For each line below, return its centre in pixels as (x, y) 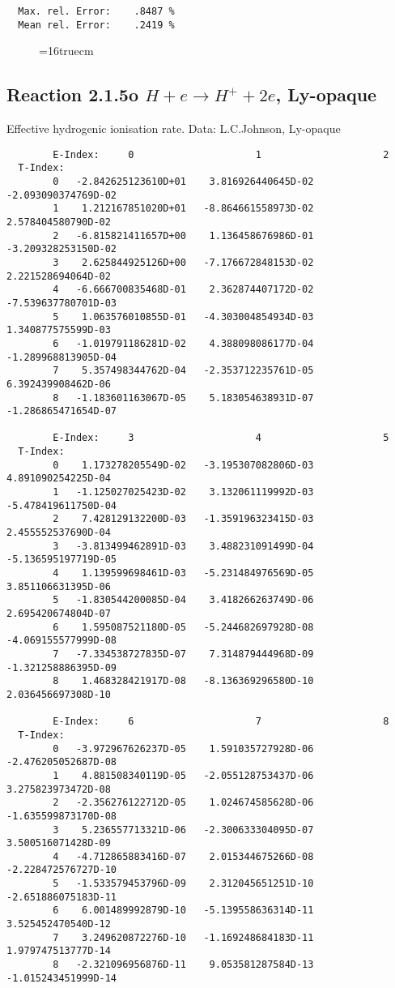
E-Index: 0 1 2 (221, 154)
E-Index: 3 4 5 (221, 438)
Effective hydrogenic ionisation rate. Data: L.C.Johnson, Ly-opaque (174, 128)
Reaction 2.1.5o (72, 94)
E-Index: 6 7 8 (221, 722)
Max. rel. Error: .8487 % (96, 11)
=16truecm (66, 51)
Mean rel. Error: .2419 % (96, 25)
